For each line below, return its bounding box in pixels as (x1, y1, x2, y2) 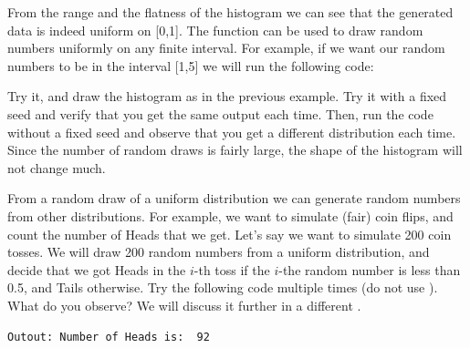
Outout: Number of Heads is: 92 (7, 330, 210, 343)
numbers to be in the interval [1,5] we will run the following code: (7, 56, 374, 75)
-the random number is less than (278, 260, 461, 279)
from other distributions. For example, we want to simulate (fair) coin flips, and (7, 206, 454, 225)
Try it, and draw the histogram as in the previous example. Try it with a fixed (7, 87, 447, 106)
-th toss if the (193, 260, 270, 279)
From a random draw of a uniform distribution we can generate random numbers (7, 189, 461, 208)
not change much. (7, 158, 106, 177)
